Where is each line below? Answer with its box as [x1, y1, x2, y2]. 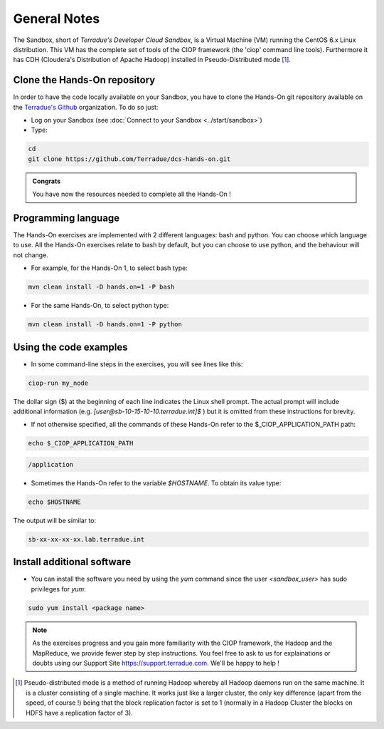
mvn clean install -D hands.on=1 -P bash [28, 283, 175, 291]
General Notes [13, 11, 100, 26]
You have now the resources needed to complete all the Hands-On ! [32, 190, 231, 199]
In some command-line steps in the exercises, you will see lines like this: [31, 360, 243, 368]
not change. [13, 250, 49, 259]
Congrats [32, 177, 61, 185]
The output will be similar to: [13, 516, 97, 524]
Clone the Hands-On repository [13, 74, 156, 86]
